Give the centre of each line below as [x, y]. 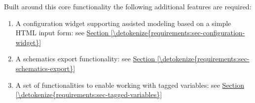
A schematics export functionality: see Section [85, 59]
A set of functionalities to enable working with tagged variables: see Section [130, 85]
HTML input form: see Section [62, 33]
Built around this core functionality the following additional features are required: [128, 6]
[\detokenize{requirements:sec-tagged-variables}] [89, 94]
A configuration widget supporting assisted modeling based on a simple [123, 23]
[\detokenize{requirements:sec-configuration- [178, 33]
